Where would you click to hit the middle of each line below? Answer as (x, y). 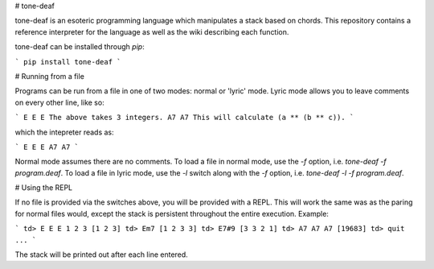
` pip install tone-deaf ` (68, 62)
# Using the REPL (44, 188)
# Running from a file (49, 76)
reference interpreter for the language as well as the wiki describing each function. (152, 31)
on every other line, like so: (59, 102)
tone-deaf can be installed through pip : (80, 47)
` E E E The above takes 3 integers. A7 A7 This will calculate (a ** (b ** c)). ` (184, 118)
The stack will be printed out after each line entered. (101, 255)
